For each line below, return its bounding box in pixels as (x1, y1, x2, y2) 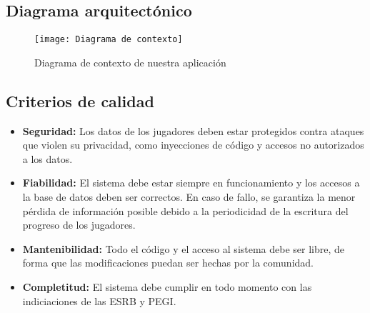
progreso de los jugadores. (22, 217, 136, 232)
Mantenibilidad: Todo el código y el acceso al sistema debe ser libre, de (22, 241, 345, 256)
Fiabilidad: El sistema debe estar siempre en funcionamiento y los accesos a (22, 175, 360, 190)
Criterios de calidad (6, 89, 154, 111)
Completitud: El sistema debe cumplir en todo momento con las (22, 279, 312, 294)
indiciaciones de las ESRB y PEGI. (22, 293, 176, 308)
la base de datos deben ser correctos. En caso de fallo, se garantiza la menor (22, 189, 356, 204)
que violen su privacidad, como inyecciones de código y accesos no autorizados (22, 137, 364, 152)
